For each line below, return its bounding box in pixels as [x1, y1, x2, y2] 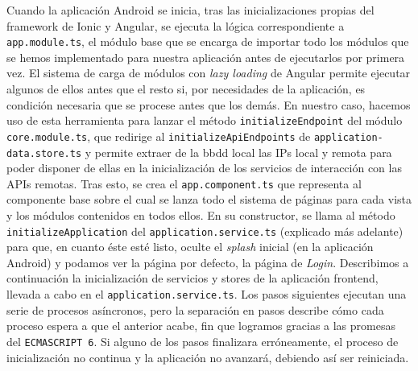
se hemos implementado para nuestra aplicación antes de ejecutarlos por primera [6, 48, 405, 65]
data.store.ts [6, 147, 82, 159]
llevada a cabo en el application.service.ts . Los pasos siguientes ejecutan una [6, 286, 407, 303]
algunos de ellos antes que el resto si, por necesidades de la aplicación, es [6, 80, 366, 97]
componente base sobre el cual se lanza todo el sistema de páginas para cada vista [6, 191, 412, 208]
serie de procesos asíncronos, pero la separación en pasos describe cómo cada [6, 301, 384, 318]
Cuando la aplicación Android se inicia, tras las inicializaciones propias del [6, 2, 375, 18]
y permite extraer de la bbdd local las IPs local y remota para [85, 143, 392, 160]
